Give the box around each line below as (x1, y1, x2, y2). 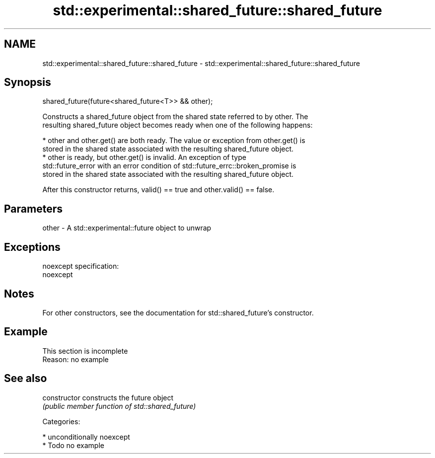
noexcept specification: (42, 262, 119, 271)
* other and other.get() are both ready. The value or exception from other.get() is (42, 136, 305, 145)
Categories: (42, 417, 80, 426)
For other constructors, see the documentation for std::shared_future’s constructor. (42, 308, 314, 317)
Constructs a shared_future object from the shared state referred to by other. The (42, 112, 308, 121)
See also (4, 372, 47, 385)
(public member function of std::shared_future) (42, 401, 196, 410)
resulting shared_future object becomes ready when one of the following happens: (42, 121, 313, 130)
